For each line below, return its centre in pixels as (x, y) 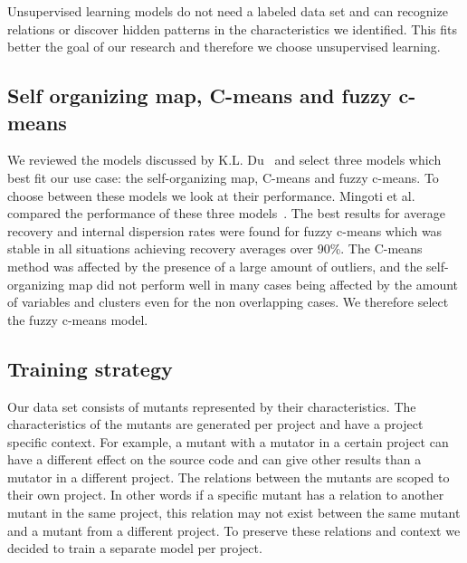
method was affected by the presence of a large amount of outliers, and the (215, 266)
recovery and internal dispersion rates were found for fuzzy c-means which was (225, 230)
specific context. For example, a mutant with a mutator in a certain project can (228, 441)
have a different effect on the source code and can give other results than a (214, 459)
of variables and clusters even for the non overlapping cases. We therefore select (228, 302)
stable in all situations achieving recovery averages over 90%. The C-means (215, 248)
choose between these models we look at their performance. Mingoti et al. (211, 195)
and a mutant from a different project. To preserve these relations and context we (234, 530)
